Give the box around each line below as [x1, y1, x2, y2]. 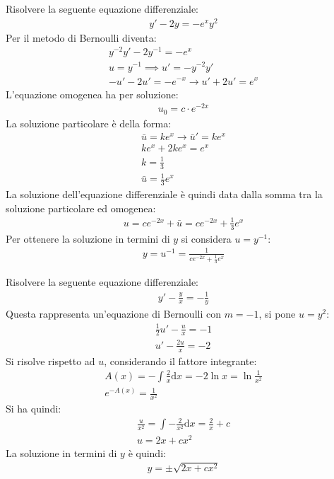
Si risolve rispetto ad [6, 353, 95, 368]
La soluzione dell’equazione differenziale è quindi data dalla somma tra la [6, 187, 323, 202]
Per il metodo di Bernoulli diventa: [6, 30, 157, 45]
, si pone [258, 306, 296, 321]
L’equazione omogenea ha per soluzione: [6, 86, 179, 101]
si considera [181, 231, 232, 246]
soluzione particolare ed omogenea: [6, 200, 156, 215]
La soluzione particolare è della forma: [6, 115, 172, 130]
